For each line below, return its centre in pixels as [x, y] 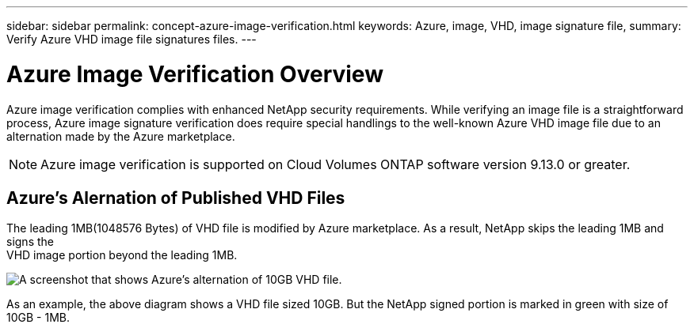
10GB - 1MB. [38, 318]
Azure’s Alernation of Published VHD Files [176, 198]
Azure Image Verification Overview [195, 74]
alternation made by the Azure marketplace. [121, 136]
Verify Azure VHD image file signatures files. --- [132, 39]
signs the [30, 242]
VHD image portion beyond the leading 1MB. [122, 255]
